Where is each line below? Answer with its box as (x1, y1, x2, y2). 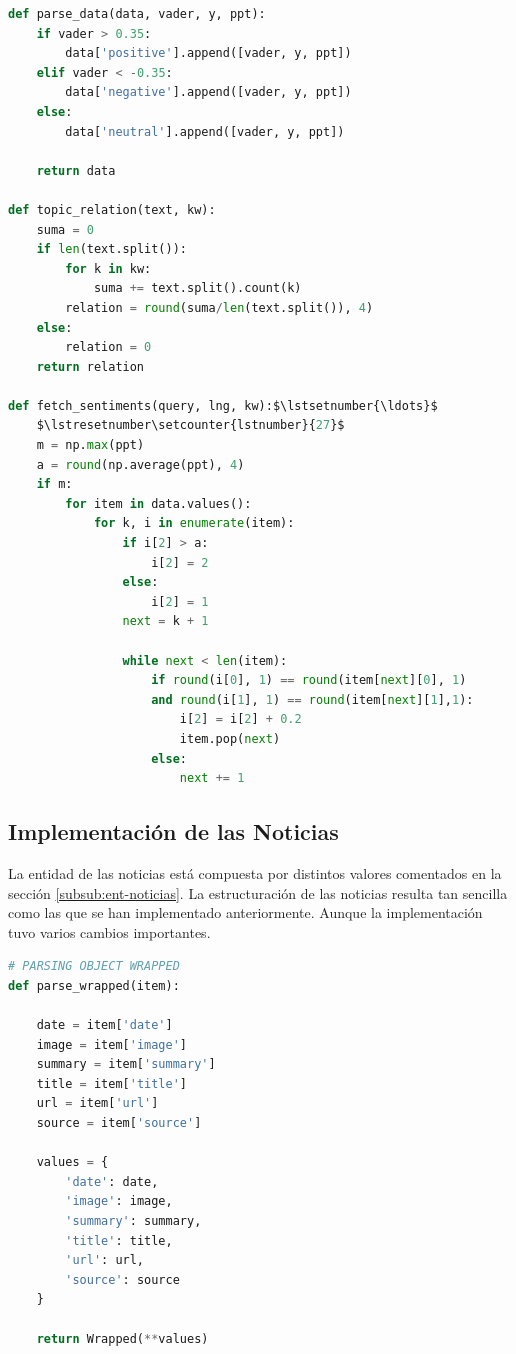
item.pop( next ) (179, 731, 281, 746)
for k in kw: (65, 261, 152, 276)
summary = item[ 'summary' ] (36, 1057, 216, 1072)
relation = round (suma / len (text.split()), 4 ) (65, 300, 374, 315)
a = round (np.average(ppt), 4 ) (36, 457, 245, 472)
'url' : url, (65, 1253, 145, 1268)
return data (36, 163, 116, 178)
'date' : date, (65, 1174, 159, 1189)
